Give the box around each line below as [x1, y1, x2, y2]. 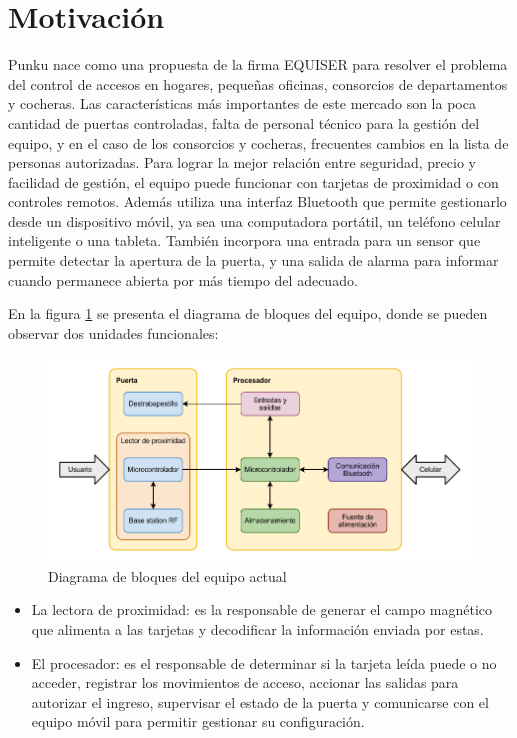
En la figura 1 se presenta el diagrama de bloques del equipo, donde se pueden [8, 303, 488, 324]
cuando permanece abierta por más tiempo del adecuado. [8, 269, 358, 290]
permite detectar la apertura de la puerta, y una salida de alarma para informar [8, 250, 499, 271]
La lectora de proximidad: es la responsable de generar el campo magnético [31, 599, 493, 620]
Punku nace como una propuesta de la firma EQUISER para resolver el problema [8, 54, 508, 75]
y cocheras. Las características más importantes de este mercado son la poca [8, 93, 476, 114]
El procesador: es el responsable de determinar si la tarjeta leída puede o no [31, 652, 497, 673]
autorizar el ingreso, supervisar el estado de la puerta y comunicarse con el [31, 691, 489, 712]
